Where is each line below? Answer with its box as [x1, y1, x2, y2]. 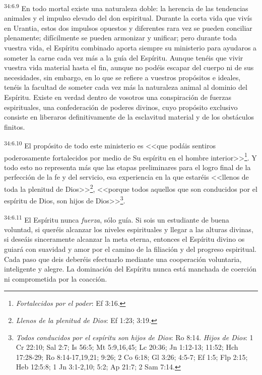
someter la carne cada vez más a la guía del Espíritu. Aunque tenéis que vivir [4, 52, 243, 63]
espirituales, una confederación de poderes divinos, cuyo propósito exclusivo [4, 101, 238, 112]
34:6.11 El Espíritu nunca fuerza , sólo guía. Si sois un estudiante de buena [4, 212, 229, 225]
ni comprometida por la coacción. [4, 273, 107, 284]
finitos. [4, 121, 25, 132]
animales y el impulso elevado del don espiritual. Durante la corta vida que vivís [4, 13, 252, 23]
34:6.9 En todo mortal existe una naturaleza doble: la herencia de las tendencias [4, 2, 248, 13]
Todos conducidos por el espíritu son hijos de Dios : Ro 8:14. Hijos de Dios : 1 [16, 332, 253, 342]
